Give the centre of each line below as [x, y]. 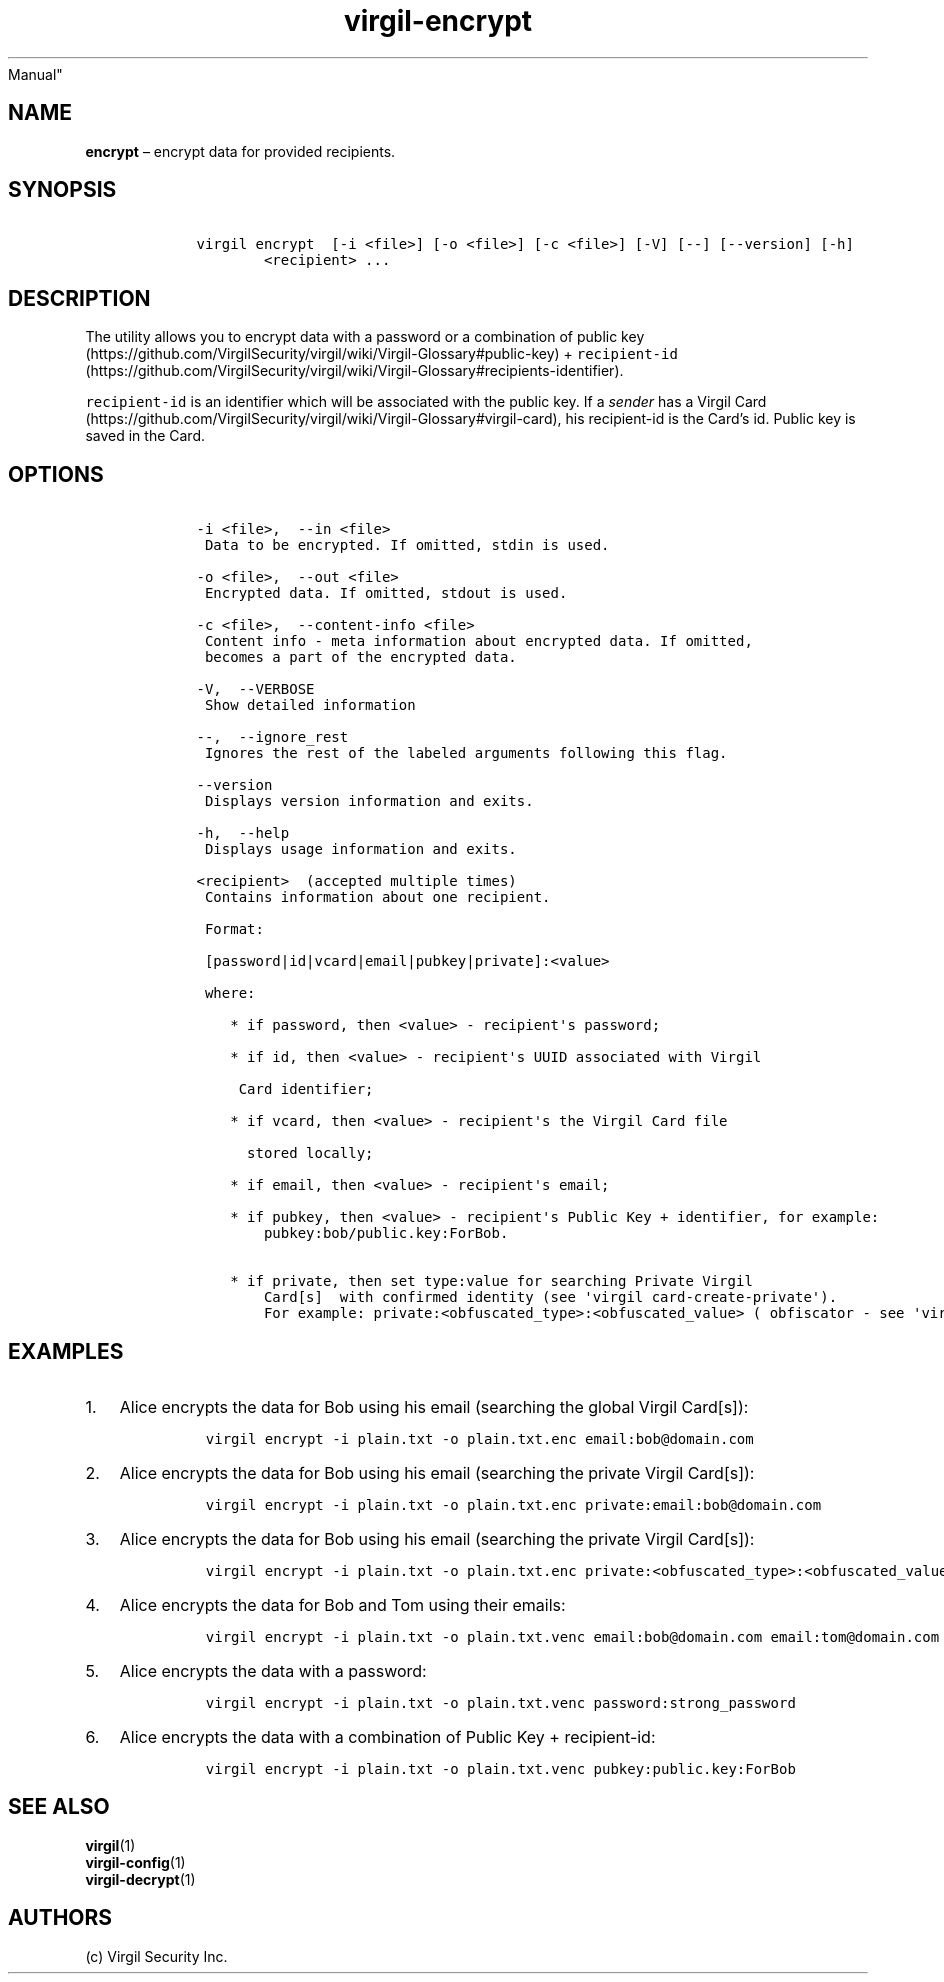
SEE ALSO [59, 1807]
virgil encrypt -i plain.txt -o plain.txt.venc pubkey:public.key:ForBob [500, 1768]
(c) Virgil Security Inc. [156, 1956]
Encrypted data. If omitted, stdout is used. [386, 593]
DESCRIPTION [79, 298]
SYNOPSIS [62, 190]
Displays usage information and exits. [360, 849]
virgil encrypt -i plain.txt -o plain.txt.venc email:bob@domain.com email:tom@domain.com [572, 1636]
